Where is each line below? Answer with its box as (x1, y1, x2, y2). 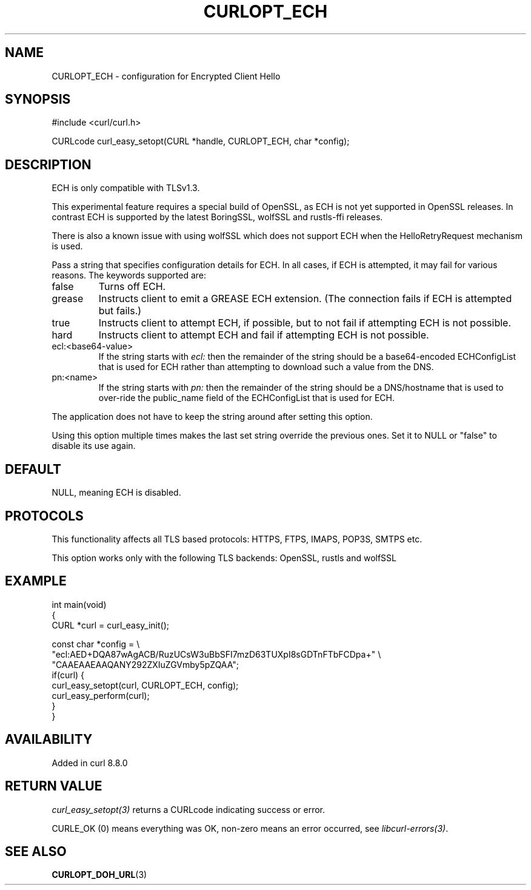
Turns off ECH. (98, 280, 166, 293)
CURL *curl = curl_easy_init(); (52, 619, 169, 630)
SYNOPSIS (5, 92, 71, 107)
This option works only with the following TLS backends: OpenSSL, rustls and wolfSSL (52, 552, 396, 563)
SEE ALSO (5, 843, 67, 859)
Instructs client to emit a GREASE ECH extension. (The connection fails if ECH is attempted (98, 292, 512, 305)
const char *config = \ (52, 638, 140, 649)
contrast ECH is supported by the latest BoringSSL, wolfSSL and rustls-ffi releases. (52, 212, 383, 223)
